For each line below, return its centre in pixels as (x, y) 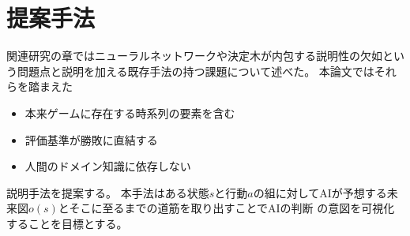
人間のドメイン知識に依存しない (108, 166)
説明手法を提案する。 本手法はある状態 (108, 192)
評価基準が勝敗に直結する (91, 139)
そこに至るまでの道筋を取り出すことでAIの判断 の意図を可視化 (232, 208)
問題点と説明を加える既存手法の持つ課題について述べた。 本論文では (196, 71)
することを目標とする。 (67, 223)
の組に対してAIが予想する (320, 192)
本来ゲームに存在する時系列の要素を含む (130, 112)
